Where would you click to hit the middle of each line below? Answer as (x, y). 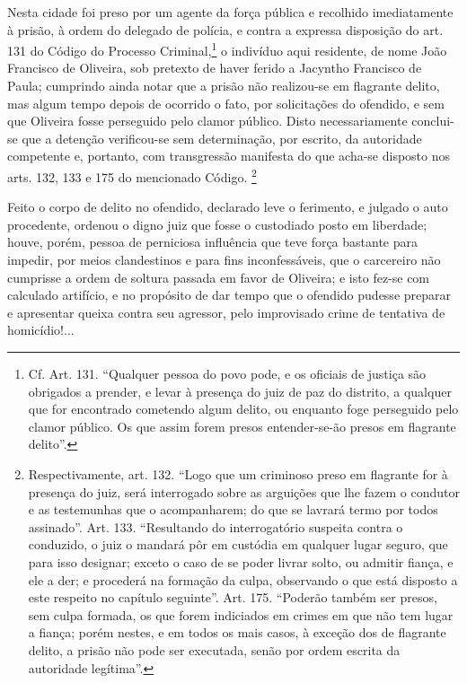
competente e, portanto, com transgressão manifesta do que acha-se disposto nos (229, 156)
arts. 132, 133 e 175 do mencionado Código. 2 (132, 175)
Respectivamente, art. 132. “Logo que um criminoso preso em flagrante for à (238, 473)
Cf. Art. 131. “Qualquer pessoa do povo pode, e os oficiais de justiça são (227, 373)
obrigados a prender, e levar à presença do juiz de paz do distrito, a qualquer (240, 391)
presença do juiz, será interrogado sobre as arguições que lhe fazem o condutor (244, 491)
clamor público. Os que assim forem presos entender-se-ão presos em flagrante (242, 426)
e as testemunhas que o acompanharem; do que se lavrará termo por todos (233, 509)
